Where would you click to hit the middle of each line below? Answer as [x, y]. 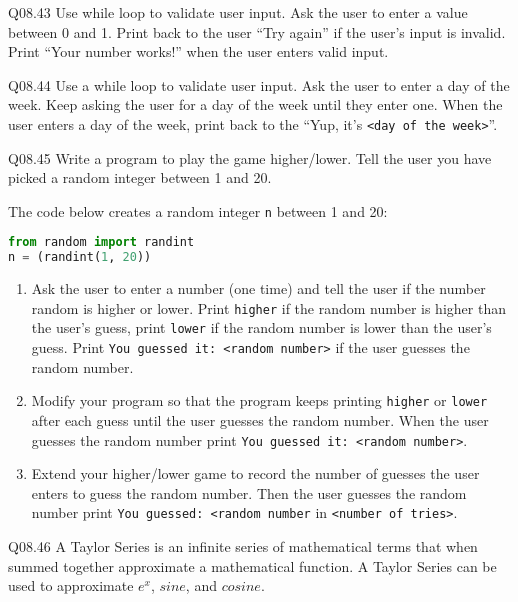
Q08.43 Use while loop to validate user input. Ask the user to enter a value [238, 12]
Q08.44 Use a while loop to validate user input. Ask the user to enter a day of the [259, 84]
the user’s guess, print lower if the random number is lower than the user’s [261, 327]
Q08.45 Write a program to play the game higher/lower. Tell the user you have [250, 157]
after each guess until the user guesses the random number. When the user [260, 420]
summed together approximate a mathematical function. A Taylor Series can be [252, 565]
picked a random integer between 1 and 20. [140, 177]
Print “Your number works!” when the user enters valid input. [198, 51]
